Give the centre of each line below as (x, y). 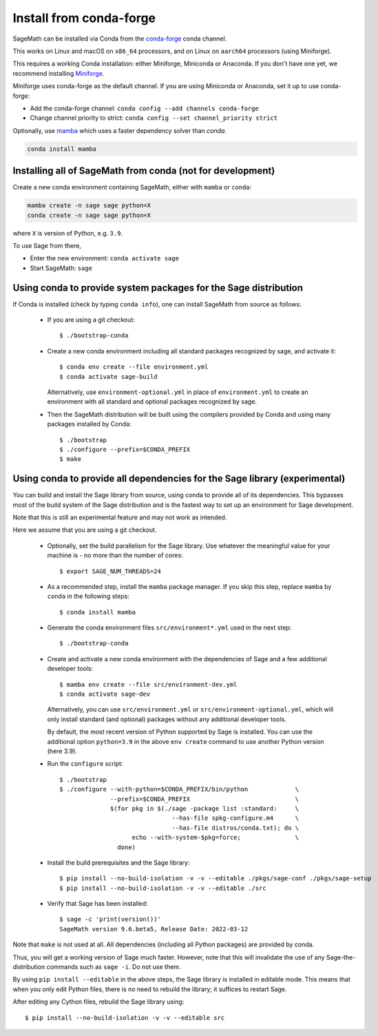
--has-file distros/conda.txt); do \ (235, 828)
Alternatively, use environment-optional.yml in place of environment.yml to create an (178, 392)
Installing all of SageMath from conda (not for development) (144, 171)
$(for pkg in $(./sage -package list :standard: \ (205, 808)
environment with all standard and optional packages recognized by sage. (152, 402)
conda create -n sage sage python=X (89, 215)
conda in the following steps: (88, 597)
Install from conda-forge (84, 18)
